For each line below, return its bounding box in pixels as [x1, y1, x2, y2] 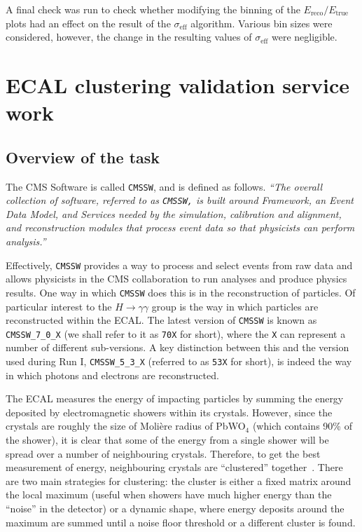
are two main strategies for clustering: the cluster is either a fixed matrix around [6, 473, 351, 488]
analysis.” [6, 234, 46, 249]
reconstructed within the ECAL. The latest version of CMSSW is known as [6, 313, 317, 327]
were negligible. [271, 29, 337, 44]
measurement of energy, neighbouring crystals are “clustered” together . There [6, 460, 343, 475]
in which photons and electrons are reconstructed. [6, 367, 219, 382]
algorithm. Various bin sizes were [190, 15, 333, 30]
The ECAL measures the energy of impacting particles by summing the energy [6, 391, 344, 406]
